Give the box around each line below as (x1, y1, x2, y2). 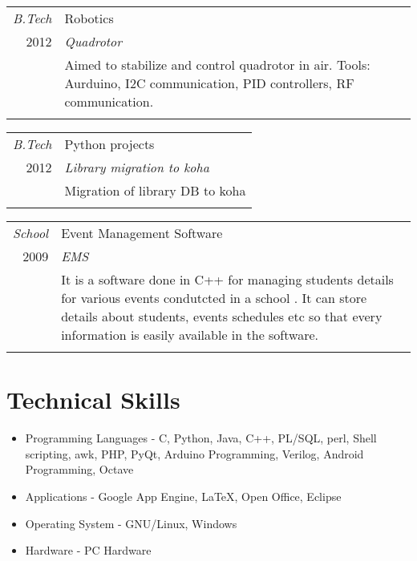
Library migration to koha (64, 158, 209, 176)
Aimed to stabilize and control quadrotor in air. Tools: (64, 55, 370, 74)
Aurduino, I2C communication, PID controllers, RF (64, 74, 354, 92)
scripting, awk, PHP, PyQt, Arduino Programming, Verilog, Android (25, 445, 364, 462)
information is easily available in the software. (61, 325, 318, 344)
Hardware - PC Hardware (25, 542, 152, 559)
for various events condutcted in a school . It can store (61, 289, 367, 307)
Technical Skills (6, 383, 180, 416)
